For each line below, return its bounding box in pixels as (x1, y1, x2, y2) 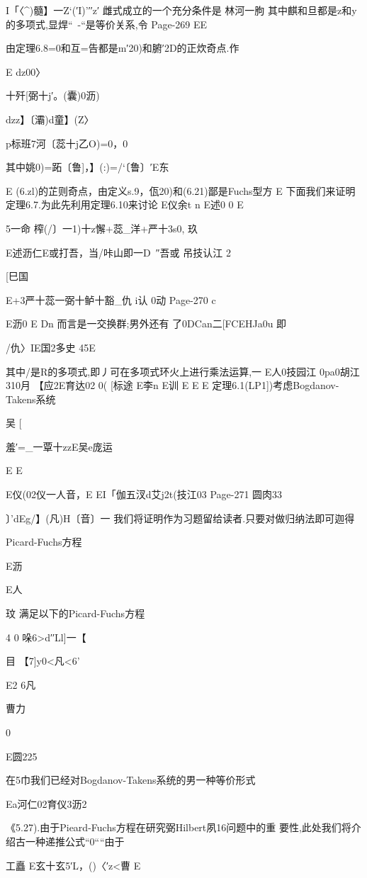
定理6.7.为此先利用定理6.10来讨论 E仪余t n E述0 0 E (6, 197, 244, 212)
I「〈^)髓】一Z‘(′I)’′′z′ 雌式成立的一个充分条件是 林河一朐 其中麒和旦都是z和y (6, 3, 357, 17)
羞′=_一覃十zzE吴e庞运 (6, 439, 113, 454)
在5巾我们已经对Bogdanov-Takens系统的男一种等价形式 (6, 772, 256, 787)
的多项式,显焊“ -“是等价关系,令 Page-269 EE (6, 16, 208, 31)
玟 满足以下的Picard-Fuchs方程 (6, 606, 145, 621)
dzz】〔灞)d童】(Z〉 (6, 111, 94, 126)
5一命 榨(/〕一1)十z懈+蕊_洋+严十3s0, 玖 (6, 220, 198, 235)
